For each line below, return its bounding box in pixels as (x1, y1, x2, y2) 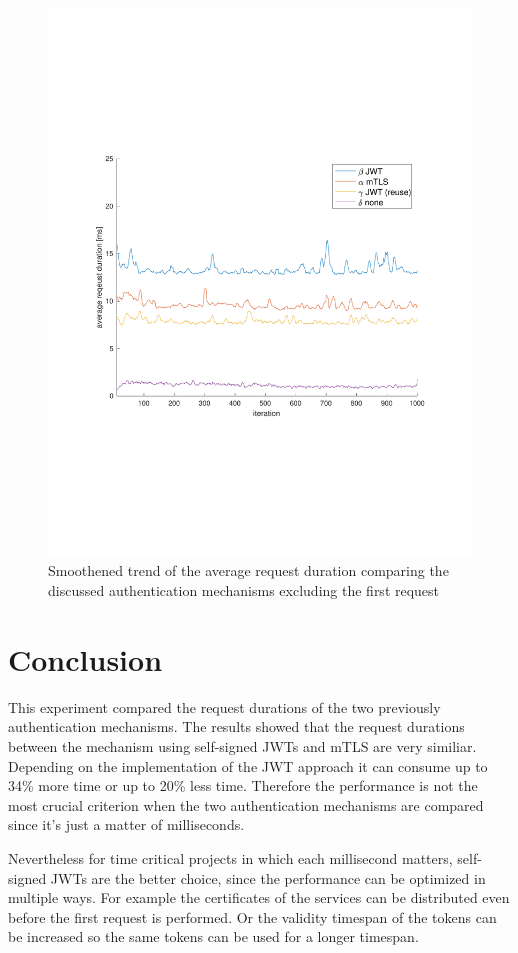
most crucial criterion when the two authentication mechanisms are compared (8, 794, 484, 815)
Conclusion (8, 638, 163, 679)
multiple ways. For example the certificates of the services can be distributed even (8, 887, 510, 908)
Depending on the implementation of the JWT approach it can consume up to (8, 755, 488, 776)
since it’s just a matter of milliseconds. (8, 814, 245, 835)
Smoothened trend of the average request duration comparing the (48, 560, 449, 581)
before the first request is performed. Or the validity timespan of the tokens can (8, 906, 497, 927)
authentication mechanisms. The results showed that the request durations (8, 716, 465, 737)
